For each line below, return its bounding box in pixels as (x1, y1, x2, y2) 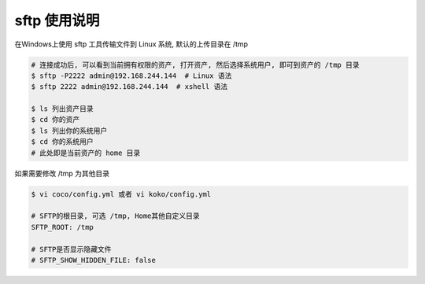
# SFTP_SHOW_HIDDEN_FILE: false (31, 256, 157, 264)
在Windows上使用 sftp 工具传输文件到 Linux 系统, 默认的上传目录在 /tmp (14, 39, 248, 49)
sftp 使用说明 (14, 12, 100, 29)
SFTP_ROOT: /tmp (31, 223, 94, 231)
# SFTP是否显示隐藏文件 (31, 245, 112, 253)
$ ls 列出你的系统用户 (31, 126, 108, 135)
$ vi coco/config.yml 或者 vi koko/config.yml (31, 190, 212, 198)
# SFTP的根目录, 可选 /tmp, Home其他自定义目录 (31, 212, 200, 220)
